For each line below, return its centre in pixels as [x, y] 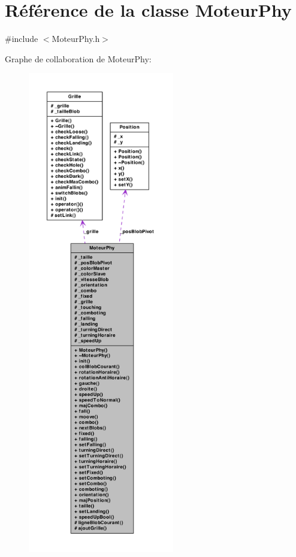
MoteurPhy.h [76, 39]
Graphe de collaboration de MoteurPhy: [78, 58]
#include [22, 39]
